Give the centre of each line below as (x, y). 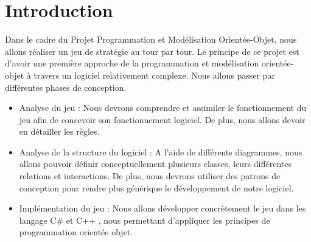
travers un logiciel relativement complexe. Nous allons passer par (154, 75)
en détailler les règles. (59, 131)
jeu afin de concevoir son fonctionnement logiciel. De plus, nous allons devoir (162, 119)
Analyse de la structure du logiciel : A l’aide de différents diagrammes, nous (161, 151)
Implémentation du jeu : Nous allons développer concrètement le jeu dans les (162, 208)
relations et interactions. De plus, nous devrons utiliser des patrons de (150, 176)
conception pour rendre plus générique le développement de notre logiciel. (156, 187)
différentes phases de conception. (66, 87)
